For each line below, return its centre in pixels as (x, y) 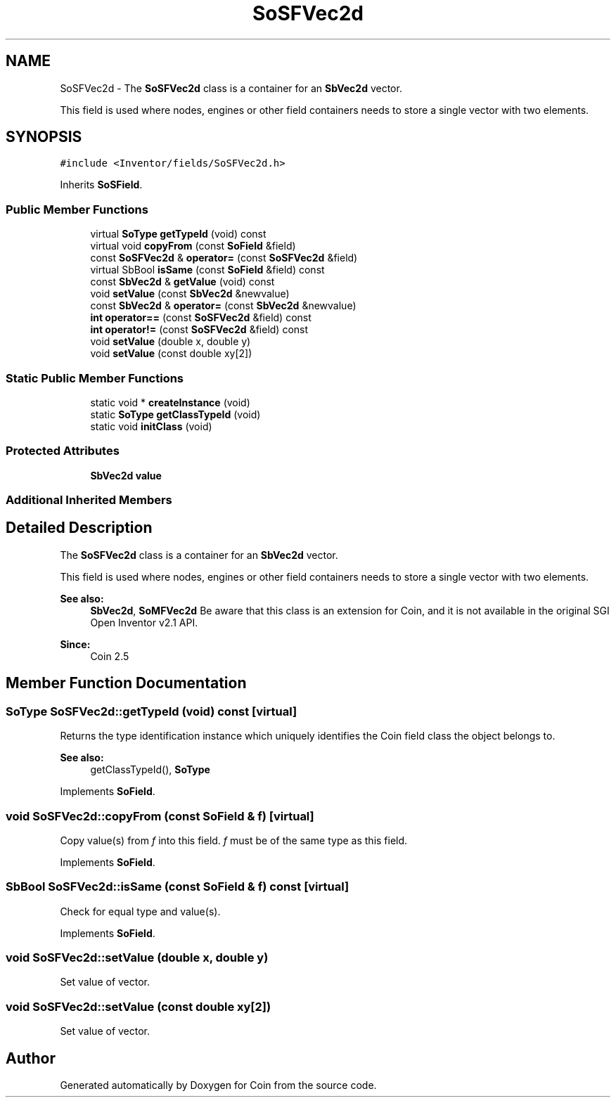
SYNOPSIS (44, 137)
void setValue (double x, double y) (171, 342)
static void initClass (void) (151, 426)
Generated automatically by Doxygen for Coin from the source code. (218, 1085)
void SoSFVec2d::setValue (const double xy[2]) (139, 1006)
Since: (75, 644)
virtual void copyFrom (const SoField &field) (193, 246)
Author (31, 1058)
